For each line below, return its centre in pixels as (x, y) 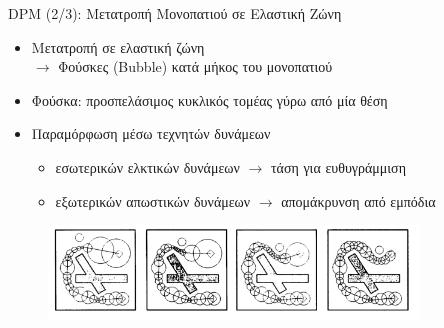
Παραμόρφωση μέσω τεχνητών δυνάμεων (151, 133)
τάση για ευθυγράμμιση (338, 166)
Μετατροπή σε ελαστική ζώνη (118, 46)
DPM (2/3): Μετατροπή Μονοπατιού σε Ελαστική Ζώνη (175, 13)
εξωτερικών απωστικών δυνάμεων (153, 200)
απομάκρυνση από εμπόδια (358, 200)
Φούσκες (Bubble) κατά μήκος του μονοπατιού (195, 66)
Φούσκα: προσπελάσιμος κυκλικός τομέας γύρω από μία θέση (209, 99)
